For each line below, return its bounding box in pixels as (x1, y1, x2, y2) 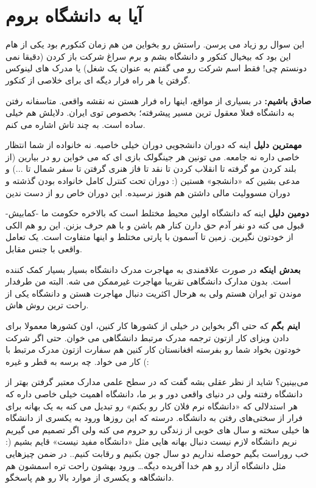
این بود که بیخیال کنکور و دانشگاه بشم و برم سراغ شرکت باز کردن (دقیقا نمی (5, 49, 291, 62)
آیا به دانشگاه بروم (5, 2, 142, 27)
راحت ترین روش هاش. (5, 299, 89, 311)
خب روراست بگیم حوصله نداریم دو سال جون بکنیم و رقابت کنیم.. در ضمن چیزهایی (5, 447, 309, 459)
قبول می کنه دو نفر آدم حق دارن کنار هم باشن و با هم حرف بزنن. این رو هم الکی (5, 218, 304, 231)
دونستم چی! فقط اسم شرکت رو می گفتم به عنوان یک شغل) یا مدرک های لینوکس (5, 62, 307, 74)
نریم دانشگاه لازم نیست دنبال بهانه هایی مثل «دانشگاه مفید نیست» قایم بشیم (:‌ (5, 435, 297, 448)
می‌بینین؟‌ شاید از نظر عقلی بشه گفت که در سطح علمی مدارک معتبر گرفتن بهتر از (5, 375, 309, 388)
